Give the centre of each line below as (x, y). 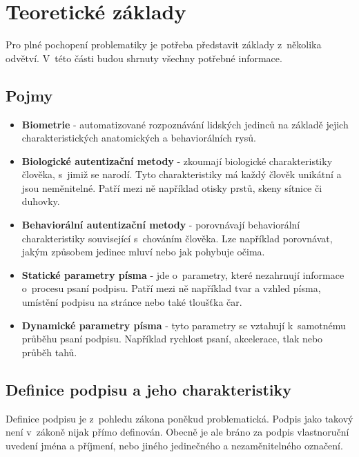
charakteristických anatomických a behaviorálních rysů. (139, 138)
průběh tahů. (49, 352)
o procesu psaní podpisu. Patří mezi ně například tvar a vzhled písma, (171, 288)
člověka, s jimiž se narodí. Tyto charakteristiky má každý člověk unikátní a (182, 174)
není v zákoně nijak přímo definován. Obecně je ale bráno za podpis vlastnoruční (177, 432)
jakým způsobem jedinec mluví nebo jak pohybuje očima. (143, 252)
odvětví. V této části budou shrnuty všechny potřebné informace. (144, 58)
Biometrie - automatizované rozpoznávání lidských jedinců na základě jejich (185, 124)
